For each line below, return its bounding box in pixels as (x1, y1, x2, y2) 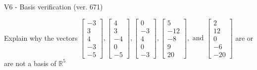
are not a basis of (4, 58, 56, 68)
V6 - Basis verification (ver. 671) (4, 1, 103, 11)
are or (235, 32, 254, 43)
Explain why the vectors (4, 32, 78, 43)
